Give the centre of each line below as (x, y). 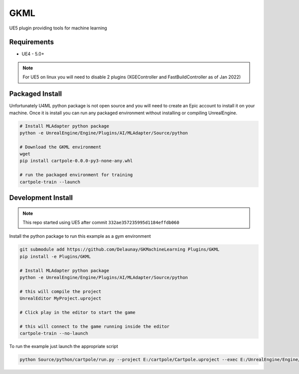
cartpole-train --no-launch (54, 334)
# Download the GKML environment (61, 147)
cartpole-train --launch (50, 182)
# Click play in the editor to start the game (77, 312)
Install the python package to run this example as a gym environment (80, 236)
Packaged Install (36, 94)
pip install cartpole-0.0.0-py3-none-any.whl (76, 161)
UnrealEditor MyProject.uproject (61, 299)
